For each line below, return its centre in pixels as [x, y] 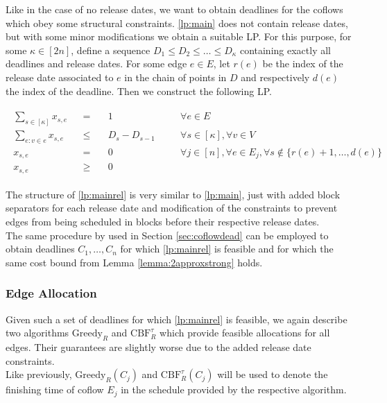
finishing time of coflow [55, 389]
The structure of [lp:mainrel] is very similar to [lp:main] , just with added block [173, 194]
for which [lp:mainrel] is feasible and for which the [227, 249]
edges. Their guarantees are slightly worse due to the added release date [158, 347]
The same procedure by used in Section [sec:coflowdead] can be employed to [167, 235]
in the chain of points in [175, 77]
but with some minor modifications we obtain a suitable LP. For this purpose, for [179, 36]
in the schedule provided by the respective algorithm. [234, 389]
